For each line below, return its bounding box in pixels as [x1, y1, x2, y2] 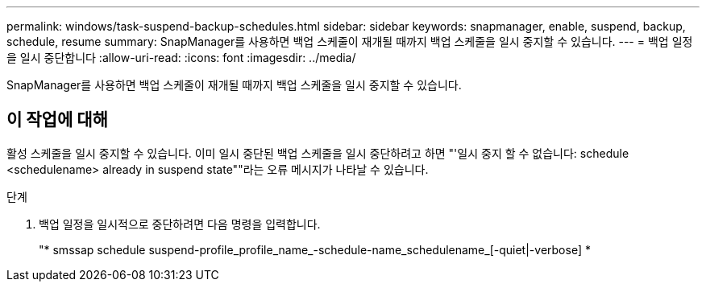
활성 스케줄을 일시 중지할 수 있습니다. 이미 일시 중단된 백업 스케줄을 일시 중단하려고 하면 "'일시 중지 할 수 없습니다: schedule [6, 146, 629, 160]
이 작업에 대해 [6, 109, 108, 130]
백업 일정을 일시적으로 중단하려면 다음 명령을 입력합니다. [39, 216, 321, 231]
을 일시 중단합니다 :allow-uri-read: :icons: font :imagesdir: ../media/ [6, 51, 356, 64]
